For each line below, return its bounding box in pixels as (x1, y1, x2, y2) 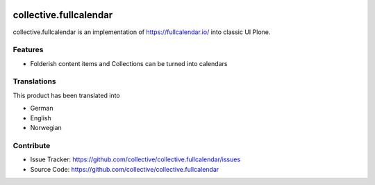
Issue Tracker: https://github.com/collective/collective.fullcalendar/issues (30, 155, 241, 163)
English (30, 113, 51, 122)
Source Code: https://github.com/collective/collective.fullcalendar (30, 165, 219, 173)
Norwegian (30, 123, 62, 131)
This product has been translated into (12, 91, 121, 99)
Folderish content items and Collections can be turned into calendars (30, 59, 228, 67)
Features (12, 45, 44, 55)
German (30, 104, 53, 113)
